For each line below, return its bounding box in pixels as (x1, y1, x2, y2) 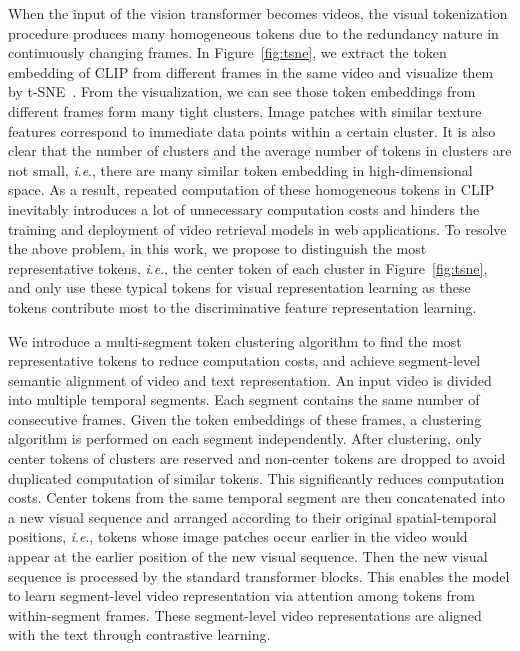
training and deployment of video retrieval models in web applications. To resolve (8, 218, 507, 239)
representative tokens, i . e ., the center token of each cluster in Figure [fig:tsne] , (8, 257, 488, 278)
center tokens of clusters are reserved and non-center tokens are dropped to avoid (8, 448, 506, 469)
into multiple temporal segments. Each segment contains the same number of (8, 389, 480, 410)
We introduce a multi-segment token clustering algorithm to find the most (8, 330, 462, 351)
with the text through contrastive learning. (8, 624, 271, 645)
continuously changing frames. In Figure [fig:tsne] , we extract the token (8, 42, 447, 63)
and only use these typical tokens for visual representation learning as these (8, 277, 471, 298)
